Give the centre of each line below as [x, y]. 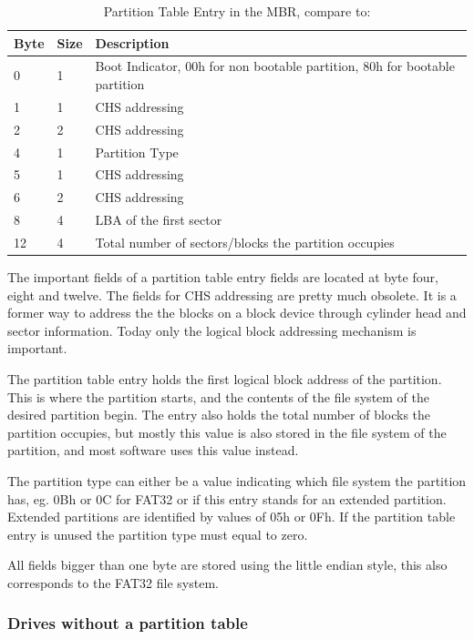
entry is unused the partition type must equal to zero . [158, 534]
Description [132, 42]
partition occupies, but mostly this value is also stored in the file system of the [227, 432]
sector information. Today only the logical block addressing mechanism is [212, 330]
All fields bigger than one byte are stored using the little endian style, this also [227, 565]
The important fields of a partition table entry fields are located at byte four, [223, 277]
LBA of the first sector [159, 220]
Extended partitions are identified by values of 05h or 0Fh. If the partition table [232, 517]
